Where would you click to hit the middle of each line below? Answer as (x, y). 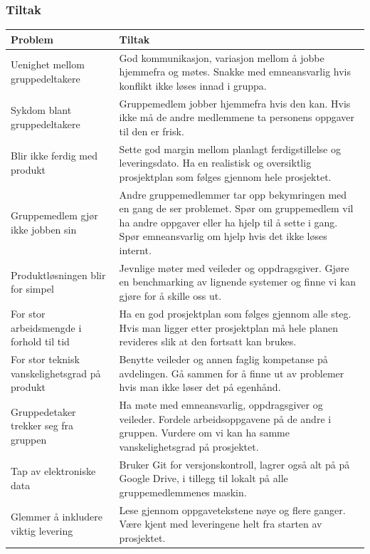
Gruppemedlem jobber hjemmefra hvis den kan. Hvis (235, 103)
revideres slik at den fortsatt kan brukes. (208, 341)
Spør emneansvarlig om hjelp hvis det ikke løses (223, 236)
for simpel (32, 289)
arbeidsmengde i (46, 327)
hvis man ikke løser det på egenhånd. (200, 387)
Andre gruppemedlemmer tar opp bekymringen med (233, 194)
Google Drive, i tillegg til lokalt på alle (203, 478)
